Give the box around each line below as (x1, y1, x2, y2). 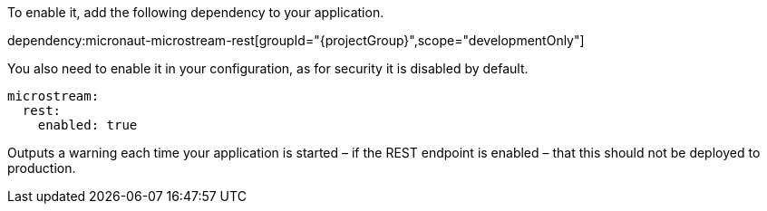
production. (7, 160, 76, 176)
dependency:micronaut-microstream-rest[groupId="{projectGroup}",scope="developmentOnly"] (7, 33, 585, 48)
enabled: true (37, 118, 138, 132)
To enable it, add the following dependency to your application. (7, 5, 384, 20)
